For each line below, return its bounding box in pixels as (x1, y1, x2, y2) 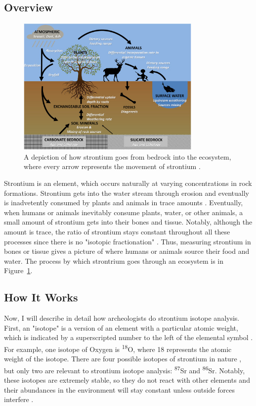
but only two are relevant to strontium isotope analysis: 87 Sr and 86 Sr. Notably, (4, 363, 245, 375)
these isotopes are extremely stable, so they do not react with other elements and (4, 375, 250, 385)
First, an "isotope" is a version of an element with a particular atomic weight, (4, 322, 238, 333)
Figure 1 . (4, 265, 33, 276)
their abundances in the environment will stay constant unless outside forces (4, 384, 235, 395)
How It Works (4, 290, 78, 305)
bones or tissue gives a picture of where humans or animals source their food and (4, 246, 250, 256)
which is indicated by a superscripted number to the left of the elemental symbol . (4, 332, 253, 343)
